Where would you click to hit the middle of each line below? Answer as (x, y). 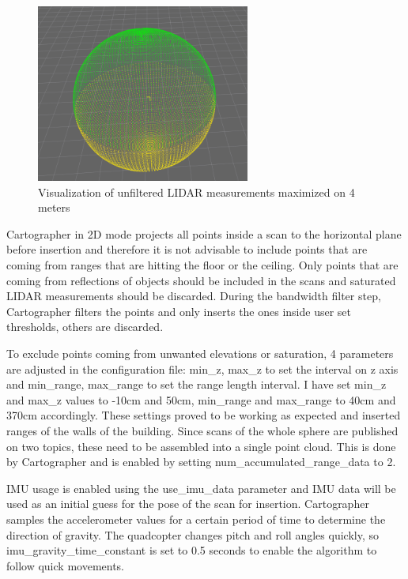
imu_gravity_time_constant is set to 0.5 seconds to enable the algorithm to (192, 550)
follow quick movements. (66, 565)
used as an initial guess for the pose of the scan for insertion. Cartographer (188, 504)
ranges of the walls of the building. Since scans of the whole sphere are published (202, 431)
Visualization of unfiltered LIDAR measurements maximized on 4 (196, 192)
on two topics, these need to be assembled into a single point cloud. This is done (201, 446)
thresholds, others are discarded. (85, 327)
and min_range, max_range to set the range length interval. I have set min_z (196, 384)
